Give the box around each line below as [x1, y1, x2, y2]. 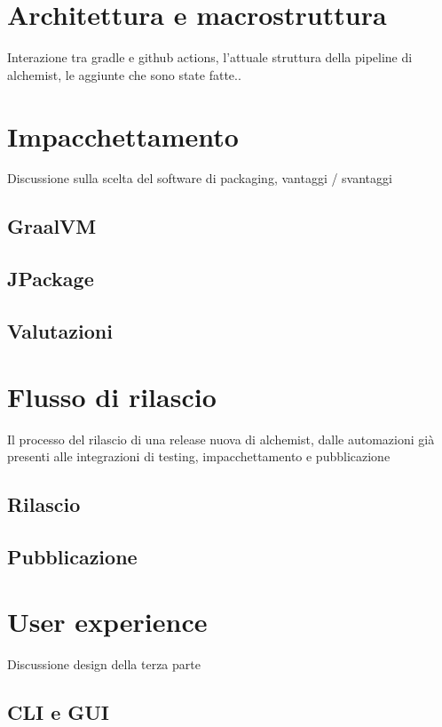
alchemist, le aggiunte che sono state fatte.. [7, 65, 241, 84]
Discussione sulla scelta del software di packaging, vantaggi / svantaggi [7, 169, 392, 188]
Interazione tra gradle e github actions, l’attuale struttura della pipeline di [7, 48, 413, 67]
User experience [7, 603, 208, 640]
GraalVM [7, 212, 97, 240]
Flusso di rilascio [7, 378, 217, 414]
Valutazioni [7, 316, 113, 344]
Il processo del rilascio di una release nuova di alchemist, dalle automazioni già [7, 429, 435, 448]
